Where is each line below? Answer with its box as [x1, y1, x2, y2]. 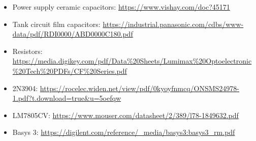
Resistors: [12, 45, 43, 56]
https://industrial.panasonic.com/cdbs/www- [103, 18, 244, 29]
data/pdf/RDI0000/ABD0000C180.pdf [12, 29, 133, 39]
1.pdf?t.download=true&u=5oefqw [12, 93, 121, 103]
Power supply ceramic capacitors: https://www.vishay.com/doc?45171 [12, 2, 230, 12]
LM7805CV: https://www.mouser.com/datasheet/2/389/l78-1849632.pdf [12, 109, 239, 120]
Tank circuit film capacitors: [12, 18, 101, 29]
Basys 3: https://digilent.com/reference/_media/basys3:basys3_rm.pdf [12, 127, 235, 137]
